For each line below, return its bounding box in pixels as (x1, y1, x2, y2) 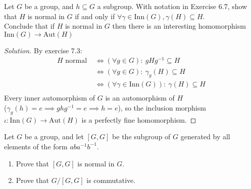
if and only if (75, 11, 115, 21)
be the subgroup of (112, 131, 171, 142)
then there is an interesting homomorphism (112, 21, 246, 31)
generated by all (180, 131, 230, 142)
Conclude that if (4, 21, 55, 31)
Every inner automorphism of (4, 92, 95, 103)
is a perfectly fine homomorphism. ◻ (81, 114, 196, 125)
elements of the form (4, 141, 68, 151)
